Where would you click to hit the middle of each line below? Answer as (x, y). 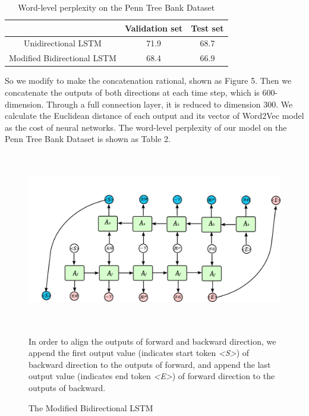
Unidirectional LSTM (62, 43)
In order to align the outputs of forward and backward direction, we (152, 341)
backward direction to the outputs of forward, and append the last (150, 364)
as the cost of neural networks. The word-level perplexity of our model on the (146, 127)
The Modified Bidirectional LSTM (91, 407)
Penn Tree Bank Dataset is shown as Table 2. (88, 139)
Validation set (154, 28)
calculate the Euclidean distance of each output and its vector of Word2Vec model (154, 116)
